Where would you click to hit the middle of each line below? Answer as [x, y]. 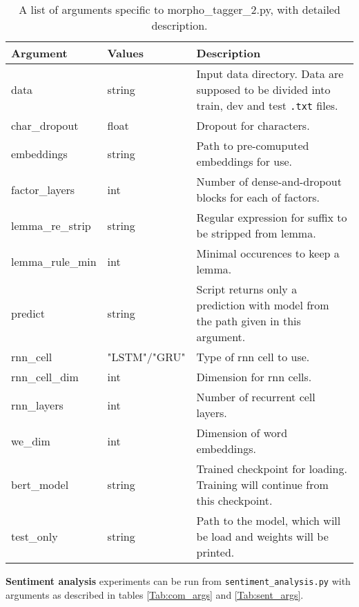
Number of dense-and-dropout [269, 181]
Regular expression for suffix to [272, 217]
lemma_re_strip [51, 225]
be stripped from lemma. [256, 233]
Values [125, 53]
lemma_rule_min [54, 261]
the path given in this [249, 321]
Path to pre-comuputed [253, 145]
